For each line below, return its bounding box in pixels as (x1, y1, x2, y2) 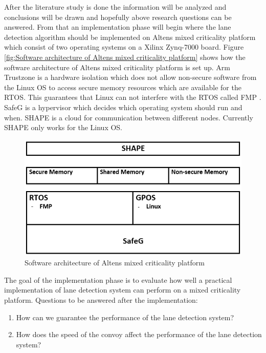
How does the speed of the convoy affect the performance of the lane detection (16, 329, 262, 340)
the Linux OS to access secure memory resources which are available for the (4, 81, 241, 92)
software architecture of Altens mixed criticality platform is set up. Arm (4, 61, 230, 72)
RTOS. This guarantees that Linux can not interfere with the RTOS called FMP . (4, 92, 261, 102)
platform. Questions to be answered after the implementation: (4, 294, 198, 305)
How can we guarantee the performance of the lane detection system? (16, 312, 234, 322)
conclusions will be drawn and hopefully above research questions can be (4, 11, 232, 22)
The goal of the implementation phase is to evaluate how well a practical (4, 274, 232, 285)
